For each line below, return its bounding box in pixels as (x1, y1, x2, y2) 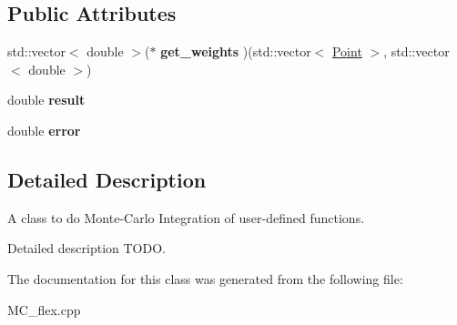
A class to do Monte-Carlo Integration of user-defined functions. (7, 208, 365, 227)
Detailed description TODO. (7, 239, 166, 258)
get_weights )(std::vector (160, 42, 311, 61)
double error (7, 120, 81, 139)
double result (7, 90, 86, 109)
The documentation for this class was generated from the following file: (7, 269, 403, 288)
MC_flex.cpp (7, 300, 81, 319)
